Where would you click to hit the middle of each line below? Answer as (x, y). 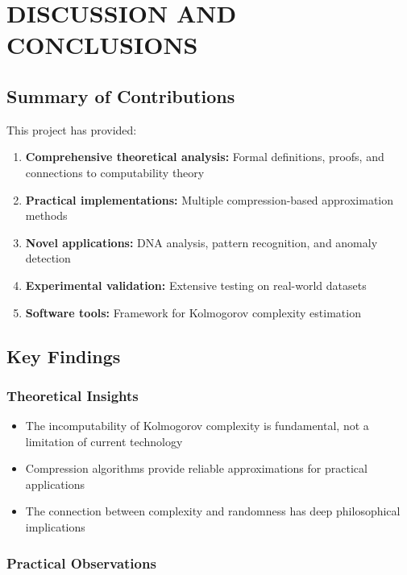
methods (46, 215)
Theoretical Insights (73, 395)
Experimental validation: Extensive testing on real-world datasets (196, 285)
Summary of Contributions (121, 95)
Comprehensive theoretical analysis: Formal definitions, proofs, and (205, 157)
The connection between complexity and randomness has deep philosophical (213, 511)
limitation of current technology (104, 441)
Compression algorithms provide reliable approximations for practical (196, 468)
